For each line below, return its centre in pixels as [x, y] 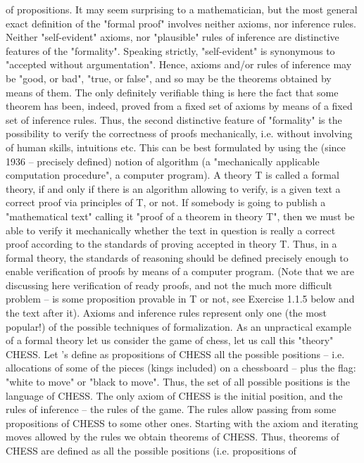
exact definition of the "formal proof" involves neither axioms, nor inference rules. [181, 23]
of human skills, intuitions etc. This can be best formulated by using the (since [176, 147]
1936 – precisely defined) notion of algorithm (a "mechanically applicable [163, 161]
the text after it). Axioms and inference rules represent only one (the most [166, 313]
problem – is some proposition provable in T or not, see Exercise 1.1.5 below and [180, 299]
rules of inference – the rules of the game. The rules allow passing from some [171, 409]
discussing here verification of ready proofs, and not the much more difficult [169, 285]
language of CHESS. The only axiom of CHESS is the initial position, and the [174, 395]
